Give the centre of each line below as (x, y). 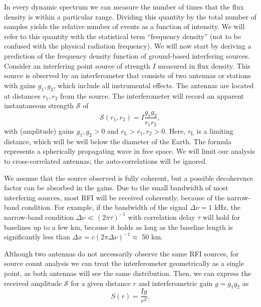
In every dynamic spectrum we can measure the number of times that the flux (124, 7)
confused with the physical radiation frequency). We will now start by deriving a (128, 46)
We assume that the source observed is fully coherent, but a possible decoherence (128, 178)
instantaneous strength (39, 105)
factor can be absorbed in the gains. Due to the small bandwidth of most (116, 188)
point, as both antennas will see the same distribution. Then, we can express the (127, 273)
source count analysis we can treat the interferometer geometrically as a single (124, 263)
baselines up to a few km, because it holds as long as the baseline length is (118, 227)
